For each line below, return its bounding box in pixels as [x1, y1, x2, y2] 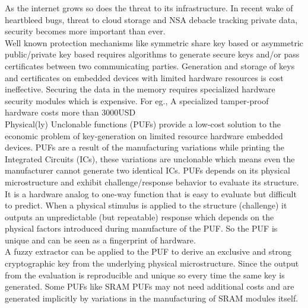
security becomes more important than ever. [5, 25, 166, 37]
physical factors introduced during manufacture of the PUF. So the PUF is [5, 222, 278, 235]
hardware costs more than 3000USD [5, 106, 136, 118]
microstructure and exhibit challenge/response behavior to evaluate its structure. [5, 175, 299, 188]
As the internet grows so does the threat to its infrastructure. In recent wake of [5, 2, 293, 14]
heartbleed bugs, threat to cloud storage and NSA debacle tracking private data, [5, 13, 298, 25]
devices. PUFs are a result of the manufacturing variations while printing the [5, 141, 285, 153]
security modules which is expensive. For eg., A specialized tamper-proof [5, 94, 269, 107]
